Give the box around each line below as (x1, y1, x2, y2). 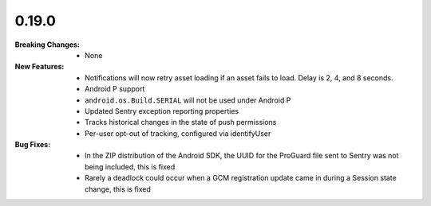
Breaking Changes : (14, 40, 80, 49)
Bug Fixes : (14, 140, 51, 150)
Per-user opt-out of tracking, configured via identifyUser (85, 128, 271, 138)
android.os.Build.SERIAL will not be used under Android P (85, 95, 291, 105)
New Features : (14, 62, 65, 72)
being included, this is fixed (85, 161, 176, 171)
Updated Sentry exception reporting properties (85, 106, 239, 115)
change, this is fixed (85, 184, 152, 194)
